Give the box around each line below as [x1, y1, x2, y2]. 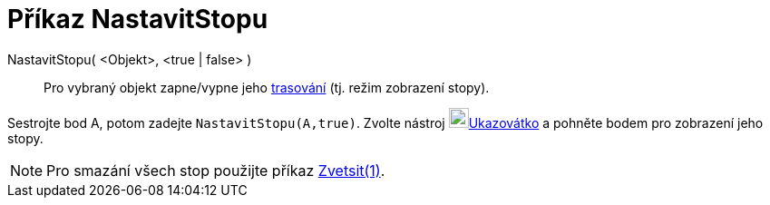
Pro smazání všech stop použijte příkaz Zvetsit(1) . [46, 161, 385, 180]
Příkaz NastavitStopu [7, 4, 268, 34]
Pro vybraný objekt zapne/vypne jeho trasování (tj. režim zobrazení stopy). [44, 79, 490, 95]
